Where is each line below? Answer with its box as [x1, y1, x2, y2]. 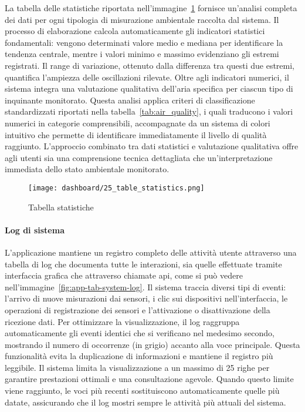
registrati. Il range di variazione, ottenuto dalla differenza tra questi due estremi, [5, 59, 295, 71]
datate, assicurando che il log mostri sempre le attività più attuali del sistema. [5, 396, 286, 408]
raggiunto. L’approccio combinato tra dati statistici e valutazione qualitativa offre [5, 140, 299, 152]
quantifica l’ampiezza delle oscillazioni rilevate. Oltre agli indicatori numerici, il [5, 71, 289, 83]
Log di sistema [5, 223, 65, 236]
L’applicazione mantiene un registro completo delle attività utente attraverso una [5, 246, 297, 258]
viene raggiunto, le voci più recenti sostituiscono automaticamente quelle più [5, 384, 280, 397]
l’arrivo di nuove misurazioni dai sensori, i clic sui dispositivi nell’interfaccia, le [5, 292, 288, 304]
